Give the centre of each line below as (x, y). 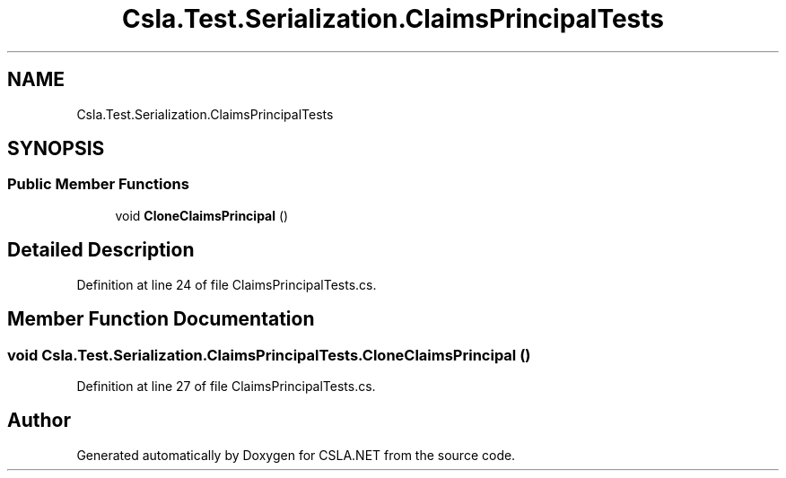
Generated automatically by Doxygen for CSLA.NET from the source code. (296, 455)
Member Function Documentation (161, 319)
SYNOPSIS (56, 149)
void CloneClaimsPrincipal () (202, 215)
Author (39, 421)
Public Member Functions (98, 184)
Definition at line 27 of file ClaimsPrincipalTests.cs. (226, 386)
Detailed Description (101, 250)
